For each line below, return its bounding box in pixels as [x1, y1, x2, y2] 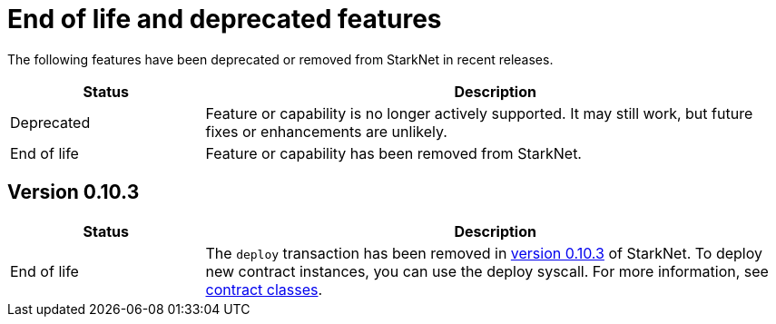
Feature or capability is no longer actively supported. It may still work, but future [205, 103, 753, 123]
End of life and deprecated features [7, 4, 442, 34]
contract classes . [205, 280, 323, 299]
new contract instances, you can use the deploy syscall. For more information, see [205, 261, 769, 280]
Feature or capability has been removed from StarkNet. [205, 143, 582, 162]
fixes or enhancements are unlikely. [205, 122, 447, 141]
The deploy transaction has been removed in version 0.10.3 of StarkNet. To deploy [205, 243, 763, 262]
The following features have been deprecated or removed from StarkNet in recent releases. [7, 51, 554, 67]
